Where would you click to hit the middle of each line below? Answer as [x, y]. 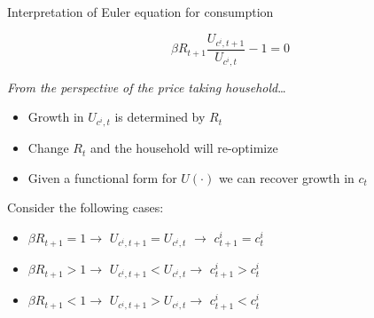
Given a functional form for [102, 177]
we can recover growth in [286, 177]
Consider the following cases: [86, 207]
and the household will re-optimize [184, 148]
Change [48, 148]
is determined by [160, 117]
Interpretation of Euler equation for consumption [140, 12]
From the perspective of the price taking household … [147, 87]
